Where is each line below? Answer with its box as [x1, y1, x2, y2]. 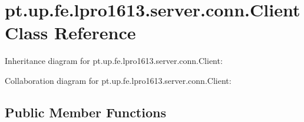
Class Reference [5, 21, 136, 45]
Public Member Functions [5, 103, 166, 121]
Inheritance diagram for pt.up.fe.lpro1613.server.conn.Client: [5, 55, 223, 67]
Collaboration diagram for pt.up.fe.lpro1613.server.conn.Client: [5, 74, 232, 86]
